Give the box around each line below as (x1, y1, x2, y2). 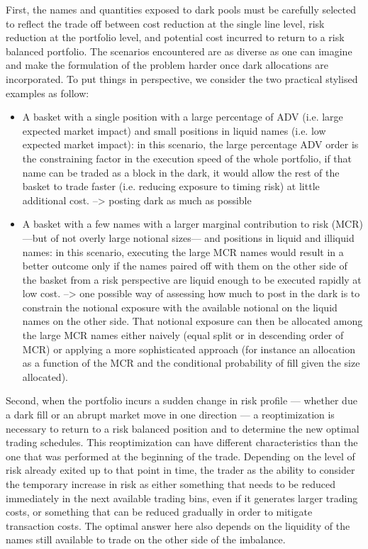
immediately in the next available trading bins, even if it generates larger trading (6, 490, 358, 505)
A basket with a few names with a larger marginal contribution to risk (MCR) (22, 216, 363, 231)
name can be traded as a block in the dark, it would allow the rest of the (22, 165, 340, 179)
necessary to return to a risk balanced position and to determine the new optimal (6, 421, 359, 436)
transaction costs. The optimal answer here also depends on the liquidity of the (6, 518, 350, 533)
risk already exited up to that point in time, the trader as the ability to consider (6, 462, 355, 477)
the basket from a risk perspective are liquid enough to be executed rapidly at (22, 272, 362, 287)
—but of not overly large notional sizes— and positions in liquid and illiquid (22, 230, 355, 245)
